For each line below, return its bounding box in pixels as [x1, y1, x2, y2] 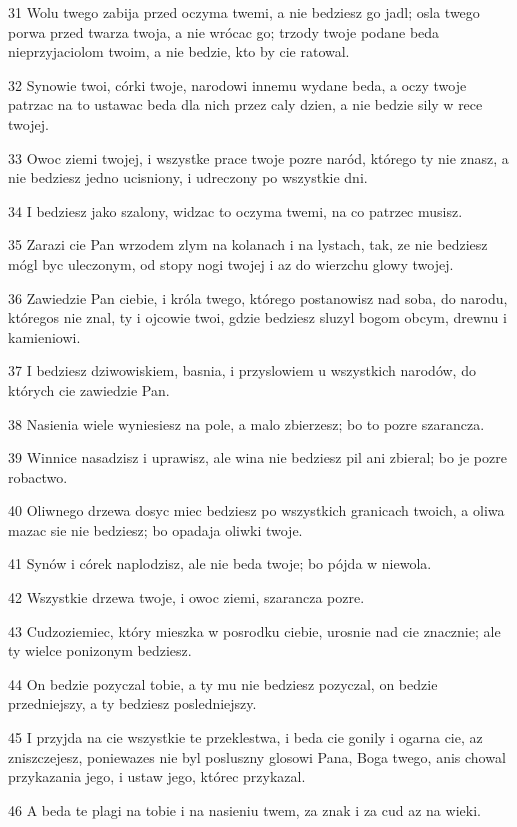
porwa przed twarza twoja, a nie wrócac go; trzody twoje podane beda [8, 21, 440, 42]
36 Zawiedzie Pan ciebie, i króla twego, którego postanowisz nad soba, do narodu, [8, 287, 508, 308]
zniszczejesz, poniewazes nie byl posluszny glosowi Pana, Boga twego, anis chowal [8, 746, 506, 767]
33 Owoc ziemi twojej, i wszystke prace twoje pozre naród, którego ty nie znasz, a [8, 147, 509, 168]
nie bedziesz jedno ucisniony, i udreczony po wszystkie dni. [8, 167, 368, 188]
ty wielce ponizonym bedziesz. [8, 640, 192, 661]
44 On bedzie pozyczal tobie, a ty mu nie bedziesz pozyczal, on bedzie [8, 673, 438, 694]
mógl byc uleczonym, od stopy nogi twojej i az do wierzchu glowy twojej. [8, 253, 454, 274]
